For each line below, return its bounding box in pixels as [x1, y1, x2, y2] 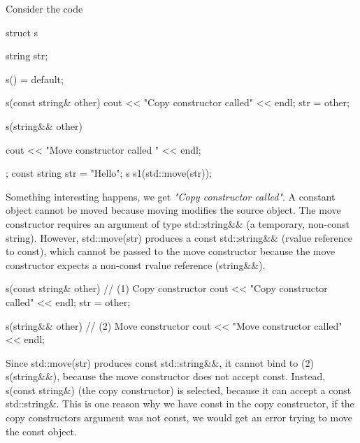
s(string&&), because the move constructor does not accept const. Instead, [6, 369, 326, 384]
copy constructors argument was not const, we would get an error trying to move [6, 410, 352, 425]
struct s [6, 24, 38, 39]
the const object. [6, 423, 77, 438]
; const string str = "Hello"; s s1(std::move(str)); [6, 166, 212, 180]
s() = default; [6, 71, 64, 86]
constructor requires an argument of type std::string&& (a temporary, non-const [6, 216, 350, 231]
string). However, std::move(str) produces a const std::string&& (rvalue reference [6, 230, 352, 245]
